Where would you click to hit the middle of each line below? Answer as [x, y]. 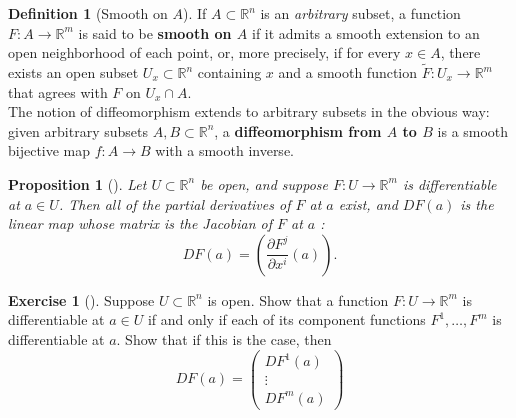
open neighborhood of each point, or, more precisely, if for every [204, 52]
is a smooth [473, 130]
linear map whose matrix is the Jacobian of [140, 223]
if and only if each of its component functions [286, 319]
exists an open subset [73, 72]
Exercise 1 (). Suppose [81, 299]
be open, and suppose [264, 183]
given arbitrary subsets [78, 130]
